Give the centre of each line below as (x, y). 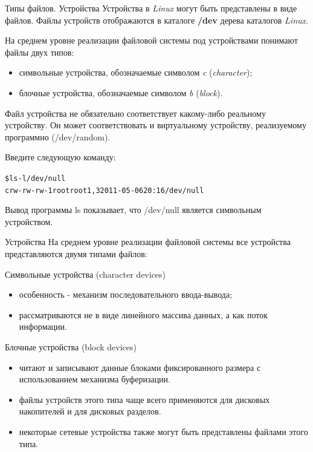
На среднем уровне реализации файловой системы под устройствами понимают (151, 40)
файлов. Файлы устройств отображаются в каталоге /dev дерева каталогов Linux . (156, 20)
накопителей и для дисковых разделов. (90, 411)
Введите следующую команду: (60, 157)
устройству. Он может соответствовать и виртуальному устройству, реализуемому (156, 125)
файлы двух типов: (40, 52)
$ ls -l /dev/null (35, 178)
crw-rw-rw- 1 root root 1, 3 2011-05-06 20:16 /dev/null (105, 190)
